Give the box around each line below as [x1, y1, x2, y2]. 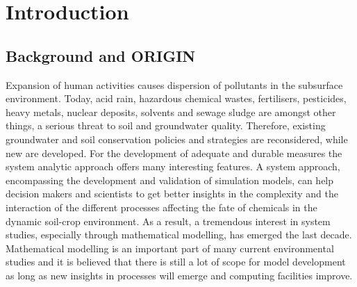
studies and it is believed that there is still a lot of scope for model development [6, 254, 346, 269]
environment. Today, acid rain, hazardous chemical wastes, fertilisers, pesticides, [6, 91, 347, 106]
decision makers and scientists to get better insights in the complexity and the [6, 186, 338, 201]
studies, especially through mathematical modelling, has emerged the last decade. [6, 227, 352, 242]
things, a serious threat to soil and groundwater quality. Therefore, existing [6, 118, 326, 133]
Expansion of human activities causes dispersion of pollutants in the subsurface [6, 77, 343, 92]
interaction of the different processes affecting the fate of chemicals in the [6, 199, 317, 214]
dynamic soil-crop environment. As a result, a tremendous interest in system [6, 213, 331, 228]
